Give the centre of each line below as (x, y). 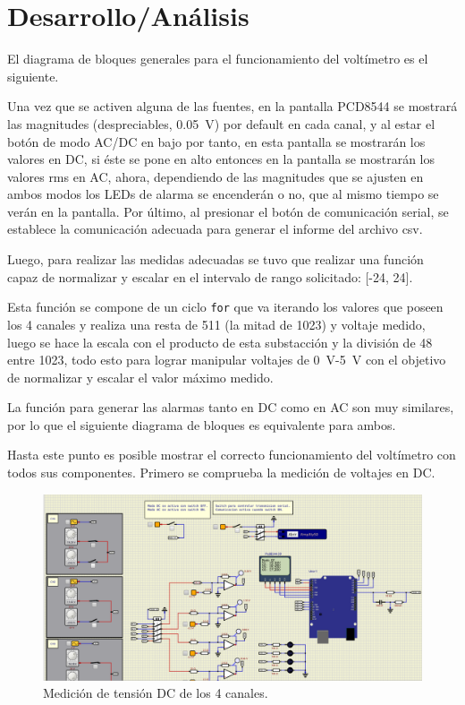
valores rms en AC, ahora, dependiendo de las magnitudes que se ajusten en (216, 176)
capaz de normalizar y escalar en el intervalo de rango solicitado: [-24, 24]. (210, 276)
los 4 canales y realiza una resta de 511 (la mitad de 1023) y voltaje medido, (216, 324)
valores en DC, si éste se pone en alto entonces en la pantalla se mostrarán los (221, 159)
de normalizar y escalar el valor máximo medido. (140, 377)
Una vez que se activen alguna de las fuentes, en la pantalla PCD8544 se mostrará (232, 106)
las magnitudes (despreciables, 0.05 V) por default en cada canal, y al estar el (221, 123)
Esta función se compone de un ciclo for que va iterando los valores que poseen (225, 307)
